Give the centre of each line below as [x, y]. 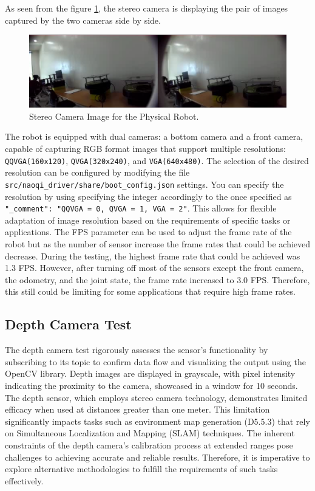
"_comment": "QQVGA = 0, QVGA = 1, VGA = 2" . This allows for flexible [141, 208]
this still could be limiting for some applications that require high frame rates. [150, 291]
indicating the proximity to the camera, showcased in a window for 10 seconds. [151, 385]
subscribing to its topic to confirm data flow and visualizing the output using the [155, 361]
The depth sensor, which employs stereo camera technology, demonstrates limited [156, 397]
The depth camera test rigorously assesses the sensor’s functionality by [137, 350]
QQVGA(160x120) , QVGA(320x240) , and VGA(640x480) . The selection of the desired [157, 160]
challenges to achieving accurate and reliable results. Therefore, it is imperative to [157, 457]
